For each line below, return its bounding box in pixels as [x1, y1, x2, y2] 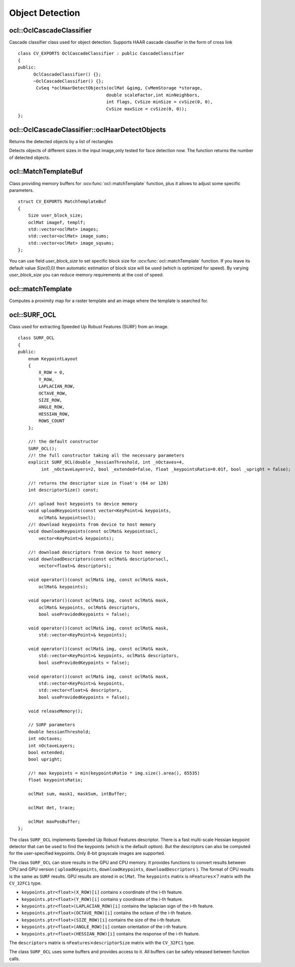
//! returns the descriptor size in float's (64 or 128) [28, 480, 169, 486]
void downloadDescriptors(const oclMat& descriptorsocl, [28, 556, 169, 562]
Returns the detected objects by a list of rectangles [9, 138, 113, 144]
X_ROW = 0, [38, 370, 65, 375]
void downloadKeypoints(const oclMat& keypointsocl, [28, 529, 159, 534]
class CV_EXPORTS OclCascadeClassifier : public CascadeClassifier [18, 51, 184, 56]
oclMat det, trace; [28, 805, 75, 811]
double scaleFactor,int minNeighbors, [106, 92, 200, 98]
